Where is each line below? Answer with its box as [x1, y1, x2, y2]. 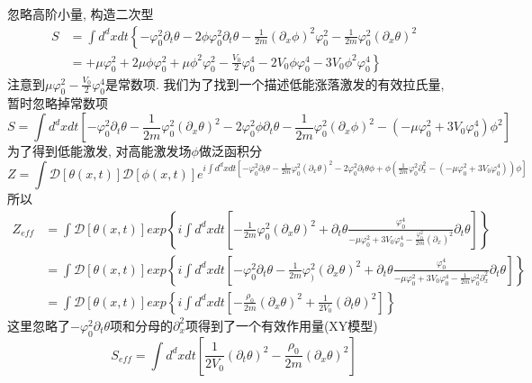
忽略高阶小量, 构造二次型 [7, 5, 154, 23]
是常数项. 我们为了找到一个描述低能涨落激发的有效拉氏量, [105, 74, 445, 93]
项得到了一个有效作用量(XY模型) [185, 315, 378, 334]
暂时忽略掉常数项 [7, 94, 108, 113]
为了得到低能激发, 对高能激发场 [7, 141, 192, 160]
